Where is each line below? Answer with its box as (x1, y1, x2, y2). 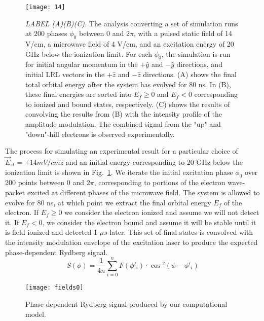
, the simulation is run (161, 48, 231, 59)
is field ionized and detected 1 (5, 227, 98, 237)
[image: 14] (25, 4, 65, 11)
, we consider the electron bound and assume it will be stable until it (42, 217, 256, 227)
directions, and (176, 59, 222, 69)
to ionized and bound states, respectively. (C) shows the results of (25, 98, 230, 109)
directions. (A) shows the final (143, 69, 237, 80)
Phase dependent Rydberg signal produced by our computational (25, 298, 228, 309)
